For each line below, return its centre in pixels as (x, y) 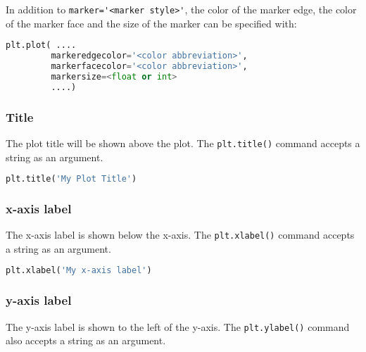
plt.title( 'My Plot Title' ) (71, 179)
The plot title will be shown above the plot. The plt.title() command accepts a (183, 143)
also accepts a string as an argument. (86, 340)
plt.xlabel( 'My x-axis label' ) (79, 271)
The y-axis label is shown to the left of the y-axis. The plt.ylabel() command (178, 326)
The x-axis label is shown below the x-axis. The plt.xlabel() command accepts (180, 235)
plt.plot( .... (41, 45)
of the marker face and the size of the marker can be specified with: (151, 23)
